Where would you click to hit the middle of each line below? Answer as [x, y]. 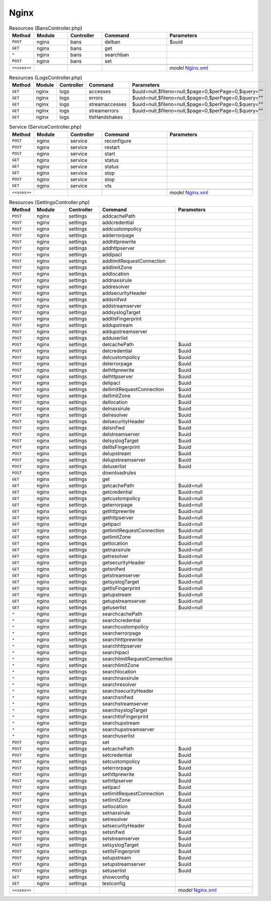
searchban [117, 55]
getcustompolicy [121, 499]
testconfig [114, 883]
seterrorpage [117, 768]
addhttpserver [118, 248]
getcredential [117, 492]
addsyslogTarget [121, 312]
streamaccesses [108, 104]
